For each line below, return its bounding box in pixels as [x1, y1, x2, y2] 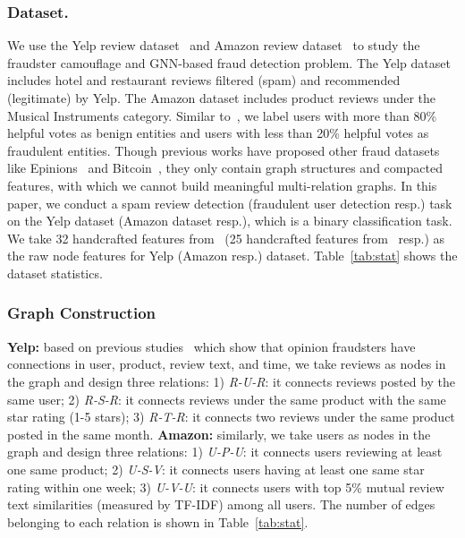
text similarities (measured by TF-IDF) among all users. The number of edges [7, 495, 435, 514]
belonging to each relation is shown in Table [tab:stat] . [7, 512, 309, 531]
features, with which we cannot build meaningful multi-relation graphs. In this [7, 175, 437, 194]
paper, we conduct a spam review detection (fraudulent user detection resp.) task [7, 193, 452, 212]
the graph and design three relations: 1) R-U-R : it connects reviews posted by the [7, 371, 456, 390]
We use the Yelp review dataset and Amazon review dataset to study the [7, 36, 420, 55]
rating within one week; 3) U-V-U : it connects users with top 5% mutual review [7, 477, 444, 496]
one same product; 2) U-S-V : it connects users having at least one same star [7, 459, 425, 478]
